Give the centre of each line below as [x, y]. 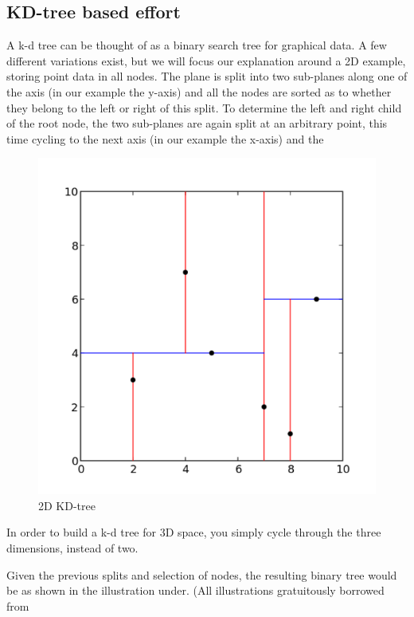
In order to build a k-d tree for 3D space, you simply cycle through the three [194, 532]
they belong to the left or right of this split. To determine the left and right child [204, 107]
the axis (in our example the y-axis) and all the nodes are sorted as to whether [199, 91]
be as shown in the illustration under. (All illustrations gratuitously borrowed [195, 590]
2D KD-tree [67, 505]
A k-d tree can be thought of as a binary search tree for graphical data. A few [197, 45]
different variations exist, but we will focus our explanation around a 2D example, [206, 60]
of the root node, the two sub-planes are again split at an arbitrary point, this [197, 123]
